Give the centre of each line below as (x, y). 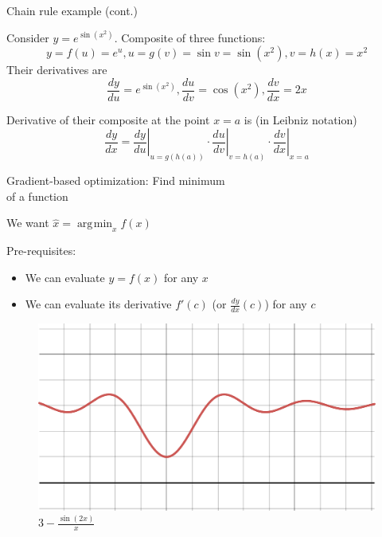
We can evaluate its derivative (98, 304)
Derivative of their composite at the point (108, 119)
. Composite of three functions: (190, 37)
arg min (95, 224)
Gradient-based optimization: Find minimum (116, 180)
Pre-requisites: (41, 251)
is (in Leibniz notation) (300, 119)
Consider (28, 37)
